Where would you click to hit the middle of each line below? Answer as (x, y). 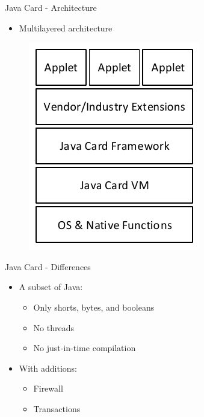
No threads (54, 327)
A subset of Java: (51, 287)
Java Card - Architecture (51, 7)
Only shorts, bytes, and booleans (94, 307)
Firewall (48, 388)
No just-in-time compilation (85, 348)
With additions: (48, 368)
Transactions (57, 408)
